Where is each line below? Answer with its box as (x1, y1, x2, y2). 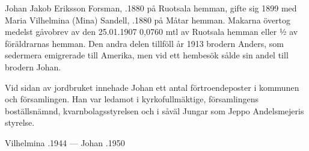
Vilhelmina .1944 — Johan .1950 (5, 136, 125, 149)
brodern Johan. (5, 60, 61, 73)
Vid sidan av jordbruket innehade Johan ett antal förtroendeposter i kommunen (5, 81, 299, 93)
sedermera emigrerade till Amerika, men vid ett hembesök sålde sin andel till (5, 49, 289, 61)
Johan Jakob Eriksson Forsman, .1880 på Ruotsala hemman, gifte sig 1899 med (5, 2, 297, 14)
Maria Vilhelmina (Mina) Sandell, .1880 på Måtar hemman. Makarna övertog (5, 13, 291, 26)
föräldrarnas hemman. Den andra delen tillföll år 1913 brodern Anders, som (5, 37, 284, 49)
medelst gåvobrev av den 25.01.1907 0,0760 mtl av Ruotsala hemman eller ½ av (5, 25, 298, 38)
